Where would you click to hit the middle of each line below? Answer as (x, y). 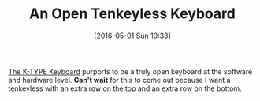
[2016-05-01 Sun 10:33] (132, 36)
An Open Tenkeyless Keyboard (132, 14)
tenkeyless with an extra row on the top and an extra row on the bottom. (125, 88)
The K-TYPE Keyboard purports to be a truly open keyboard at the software (130, 71)
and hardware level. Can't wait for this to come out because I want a (119, 80)
